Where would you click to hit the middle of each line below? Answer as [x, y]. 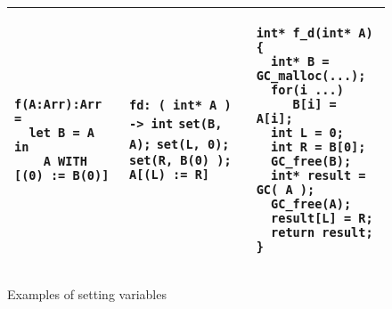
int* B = [300, 61]
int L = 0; [307, 133]
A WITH [65, 161]
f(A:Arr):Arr [58, 104]
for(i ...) [307, 90]
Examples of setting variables [87, 294]
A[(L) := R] [169, 175]
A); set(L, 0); [179, 144]
